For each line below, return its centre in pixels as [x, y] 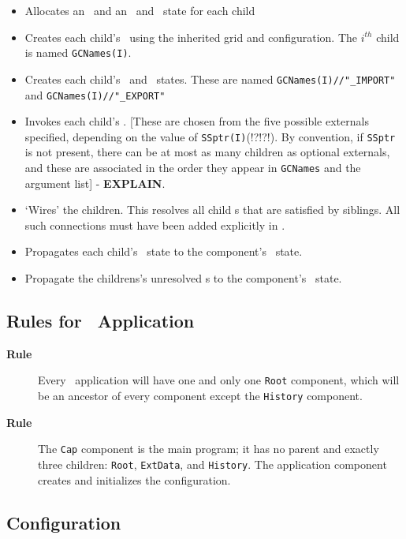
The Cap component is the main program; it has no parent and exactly [209, 449]
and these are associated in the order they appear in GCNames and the [193, 167]
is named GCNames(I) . [78, 52]
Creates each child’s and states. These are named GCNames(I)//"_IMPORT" [210, 79]
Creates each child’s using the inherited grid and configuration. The [191, 37]
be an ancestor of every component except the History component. [200, 396]
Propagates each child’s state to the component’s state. [164, 251]
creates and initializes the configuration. [134, 479]
